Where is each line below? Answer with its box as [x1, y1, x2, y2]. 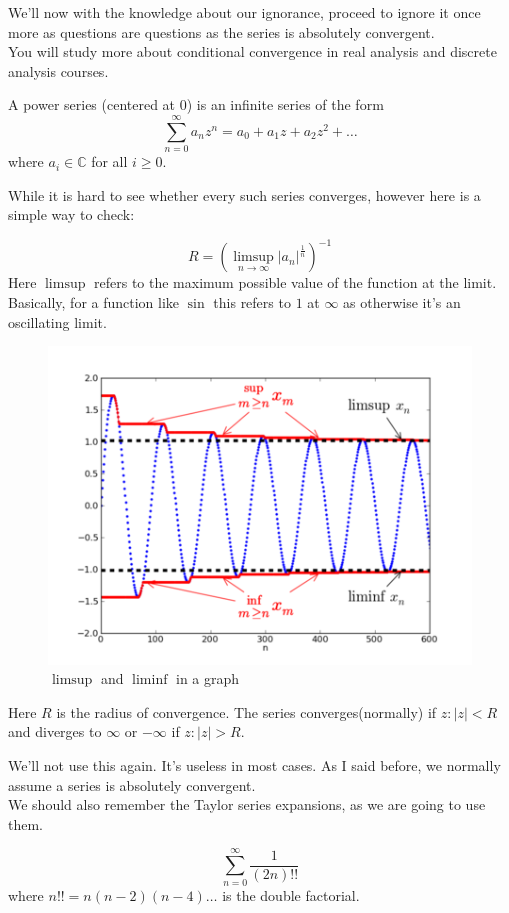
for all [91, 151, 128, 172]
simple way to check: [8, 204, 135, 225]
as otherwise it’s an [343, 291, 461, 312]
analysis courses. [8, 60, 109, 81]
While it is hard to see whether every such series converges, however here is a [8, 184, 481, 205]
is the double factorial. [222, 884, 360, 905]
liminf [132, 673, 168, 688]
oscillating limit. [8, 311, 107, 332]
